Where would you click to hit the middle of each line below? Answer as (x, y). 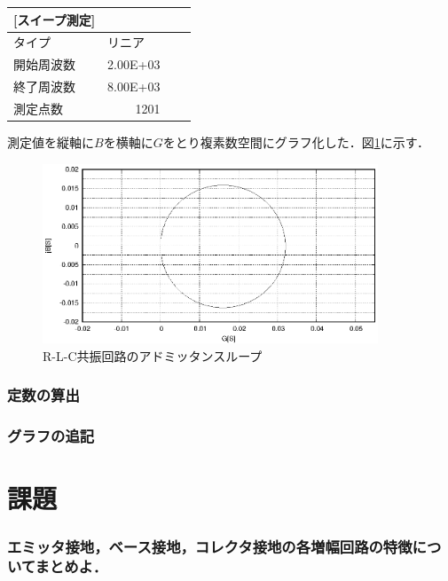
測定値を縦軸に (51, 141)
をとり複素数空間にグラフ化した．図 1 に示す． (296, 141)
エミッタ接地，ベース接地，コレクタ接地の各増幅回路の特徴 (210, 546)
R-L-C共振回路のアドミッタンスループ (153, 355)
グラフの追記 (51, 436)
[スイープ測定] (55, 19)
